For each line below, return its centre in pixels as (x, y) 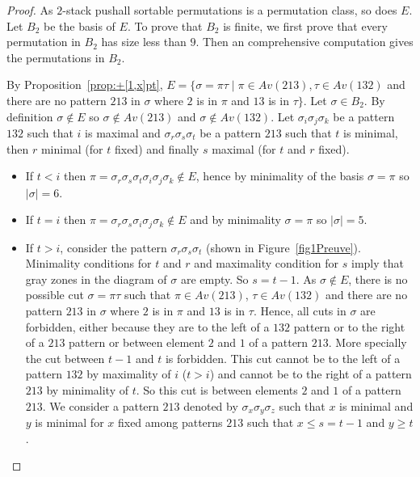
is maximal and (123, 133)
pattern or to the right (349, 326)
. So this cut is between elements (217, 390)
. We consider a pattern (101, 405)
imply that (378, 263)
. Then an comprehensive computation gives (304, 42)
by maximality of (129, 374)
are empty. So (214, 279)
